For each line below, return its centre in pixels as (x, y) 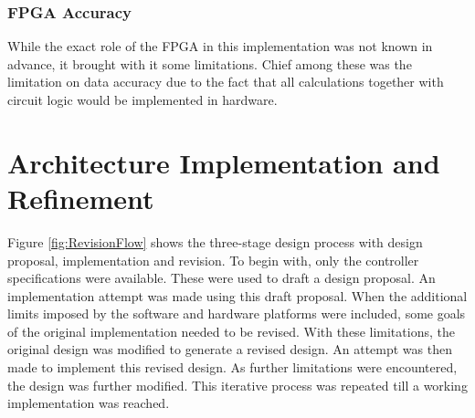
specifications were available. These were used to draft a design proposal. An (222, 278)
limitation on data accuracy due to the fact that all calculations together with (226, 82)
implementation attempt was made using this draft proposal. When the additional (237, 295)
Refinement (81, 198)
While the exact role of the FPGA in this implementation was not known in (220, 46)
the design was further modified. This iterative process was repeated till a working (237, 385)
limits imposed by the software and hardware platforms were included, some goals (237, 313)
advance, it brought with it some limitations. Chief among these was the (210, 63)
